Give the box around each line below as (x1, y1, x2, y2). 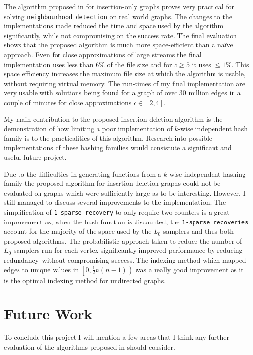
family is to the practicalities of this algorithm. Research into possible (4, 133, 212, 143)
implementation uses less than (4, 59, 94, 69)
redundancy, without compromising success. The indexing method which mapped (4, 255, 246, 265)
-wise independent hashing (167, 168, 246, 178)
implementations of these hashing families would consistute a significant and (4, 142, 232, 153)
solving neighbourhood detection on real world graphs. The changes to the (4, 11, 232, 21)
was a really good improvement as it (135, 264, 244, 274)
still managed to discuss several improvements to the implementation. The (4, 197, 226, 207)
